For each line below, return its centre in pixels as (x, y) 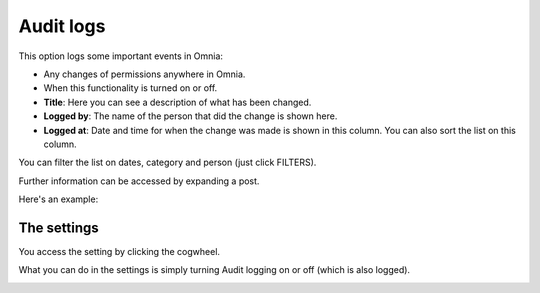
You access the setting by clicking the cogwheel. (119, 251)
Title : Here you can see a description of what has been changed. (177, 102)
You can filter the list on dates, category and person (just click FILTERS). (167, 162)
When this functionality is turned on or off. (130, 88)
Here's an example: (58, 199)
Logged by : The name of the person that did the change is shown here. (190, 116)
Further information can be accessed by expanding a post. (139, 181)
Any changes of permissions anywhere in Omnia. (144, 74)
